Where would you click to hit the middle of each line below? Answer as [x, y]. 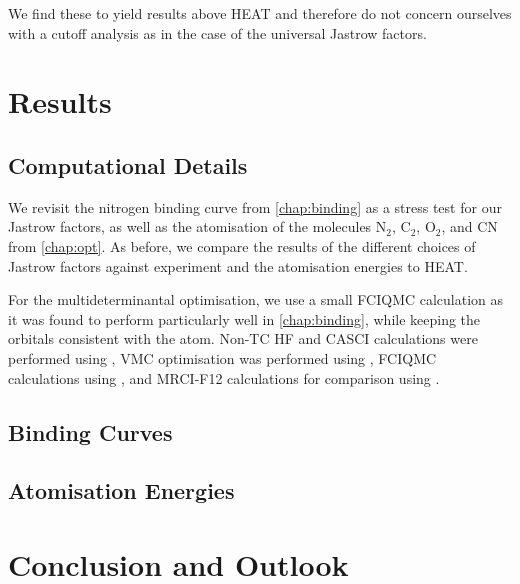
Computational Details [128, 164]
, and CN [469, 226]
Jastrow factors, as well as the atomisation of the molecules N [197, 226]
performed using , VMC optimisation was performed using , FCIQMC [222, 357]
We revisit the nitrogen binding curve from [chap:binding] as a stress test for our [255, 206]
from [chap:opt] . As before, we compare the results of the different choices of [242, 245]
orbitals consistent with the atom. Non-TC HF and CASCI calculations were [243, 338]
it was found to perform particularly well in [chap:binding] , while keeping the [244, 318]
